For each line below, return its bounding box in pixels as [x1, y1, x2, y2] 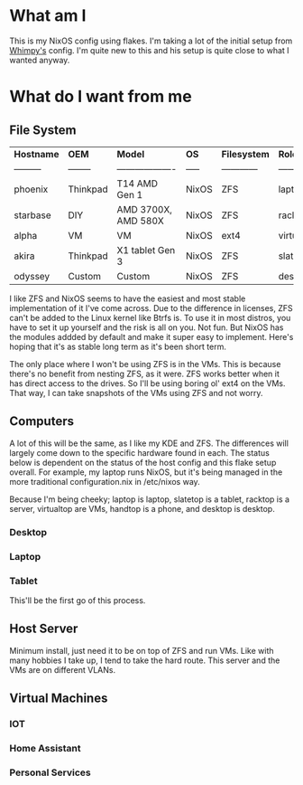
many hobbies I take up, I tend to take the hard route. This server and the [9, 655, 280, 666]
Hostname [14, 147, 60, 160]
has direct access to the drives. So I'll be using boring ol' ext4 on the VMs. [9, 377, 286, 389]
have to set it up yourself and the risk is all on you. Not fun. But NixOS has [9, 322, 284, 333]
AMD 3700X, [116, 203, 173, 215]
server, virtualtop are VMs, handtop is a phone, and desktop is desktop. [9, 503, 275, 514]
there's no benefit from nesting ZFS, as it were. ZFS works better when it [9, 368, 280, 379]
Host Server [9, 621, 78, 637]
